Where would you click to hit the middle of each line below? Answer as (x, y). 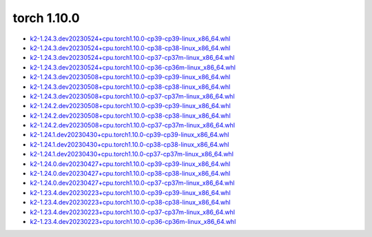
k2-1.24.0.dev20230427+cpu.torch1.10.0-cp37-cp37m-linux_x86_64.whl (132, 183)
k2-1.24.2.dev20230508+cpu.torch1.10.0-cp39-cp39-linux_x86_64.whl (130, 106)
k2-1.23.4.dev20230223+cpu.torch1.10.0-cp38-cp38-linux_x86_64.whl (130, 203)
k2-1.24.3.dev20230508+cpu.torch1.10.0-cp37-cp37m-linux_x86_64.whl (132, 96)
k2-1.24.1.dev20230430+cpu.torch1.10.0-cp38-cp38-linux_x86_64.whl (130, 144)
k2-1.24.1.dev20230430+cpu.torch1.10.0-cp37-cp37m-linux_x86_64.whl (132, 154)
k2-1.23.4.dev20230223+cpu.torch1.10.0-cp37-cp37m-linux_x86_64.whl (133, 212)
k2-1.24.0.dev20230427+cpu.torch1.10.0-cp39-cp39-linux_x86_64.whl (130, 164)
